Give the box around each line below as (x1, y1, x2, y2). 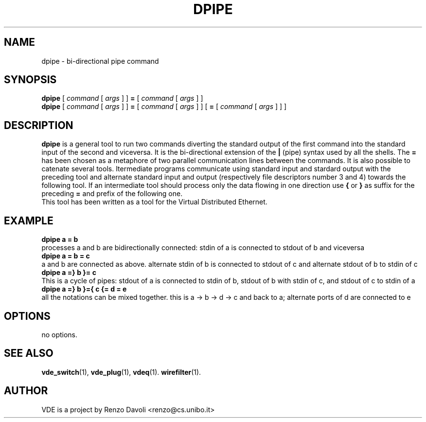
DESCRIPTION (4, 119, 73, 131)
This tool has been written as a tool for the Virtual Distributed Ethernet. (41, 198, 267, 206)
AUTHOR (4, 385, 48, 397)
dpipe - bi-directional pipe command (41, 56, 159, 65)
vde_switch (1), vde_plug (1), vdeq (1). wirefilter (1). (41, 367, 201, 376)
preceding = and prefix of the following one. (41, 189, 183, 198)
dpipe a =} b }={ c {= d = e (41, 285, 127, 294)
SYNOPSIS (4, 73, 57, 86)
